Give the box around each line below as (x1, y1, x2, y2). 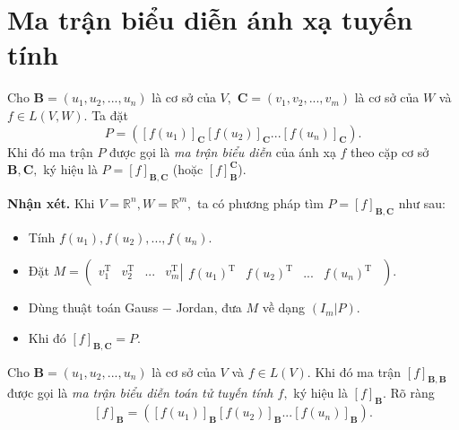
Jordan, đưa (176, 298, 242, 317)
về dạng (262, 298, 306, 317)
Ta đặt (91, 105, 129, 124)
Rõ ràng (390, 383, 435, 402)
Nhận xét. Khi (7, 193, 95, 212)
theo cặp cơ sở (351, 142, 429, 161)
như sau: (398, 193, 446, 212)
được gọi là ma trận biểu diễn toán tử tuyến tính (7, 383, 273, 402)
